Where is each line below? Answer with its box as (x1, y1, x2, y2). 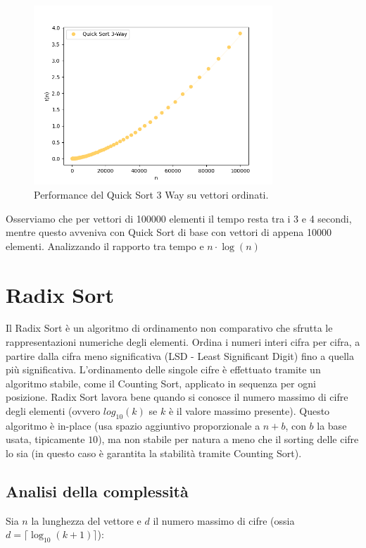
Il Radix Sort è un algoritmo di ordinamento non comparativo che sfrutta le (6, 320, 333, 335)
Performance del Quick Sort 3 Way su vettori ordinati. (34, 187, 269, 201)
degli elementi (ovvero (6, 404, 101, 418)
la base (317, 418, 347, 432)
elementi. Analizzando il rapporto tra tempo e (6, 238, 204, 253)
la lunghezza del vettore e (31, 513, 141, 528)
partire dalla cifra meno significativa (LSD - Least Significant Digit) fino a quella (6, 348, 354, 363)
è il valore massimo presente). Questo (168, 404, 330, 418)
